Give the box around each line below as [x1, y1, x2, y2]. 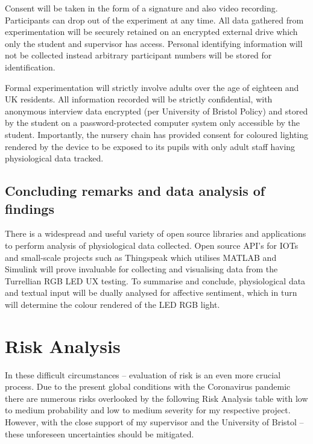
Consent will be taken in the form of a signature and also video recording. [5, 2, 278, 14]
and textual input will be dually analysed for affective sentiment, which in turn [5, 286, 297, 299]
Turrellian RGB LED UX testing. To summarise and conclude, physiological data [5, 274, 306, 287]
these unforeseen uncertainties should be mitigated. [5, 427, 194, 440]
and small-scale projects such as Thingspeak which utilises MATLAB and [5, 251, 277, 263]
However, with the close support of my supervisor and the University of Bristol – [5, 415, 304, 428]
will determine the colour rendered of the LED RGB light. [5, 298, 220, 310]
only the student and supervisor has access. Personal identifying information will [5, 37, 303, 49]
